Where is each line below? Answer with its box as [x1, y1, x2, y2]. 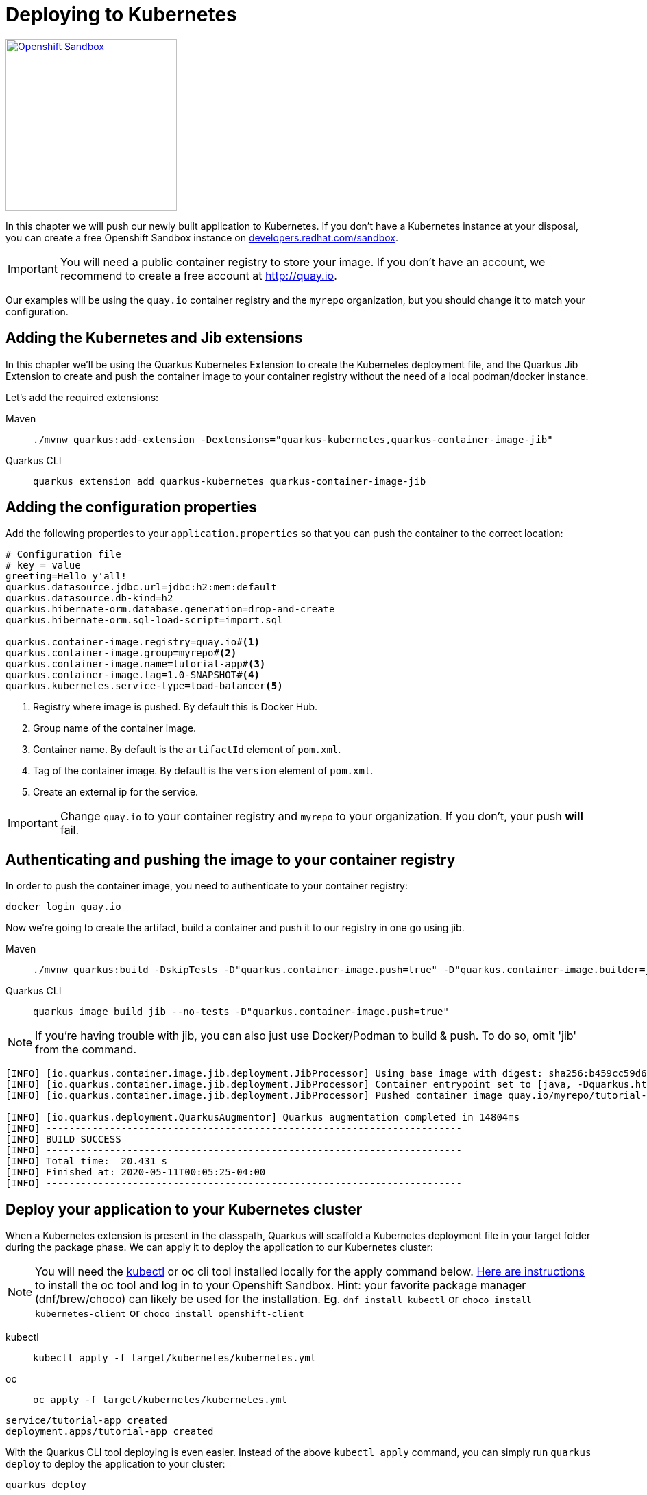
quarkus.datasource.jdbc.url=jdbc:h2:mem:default [5, 582, 278, 593]
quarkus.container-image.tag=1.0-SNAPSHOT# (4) [5, 669, 260, 681]
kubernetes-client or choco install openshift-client [35, 1306, 304, 1320]
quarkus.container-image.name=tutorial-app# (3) [5, 658, 266, 670]
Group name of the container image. [33, 722, 197, 734]
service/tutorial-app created [5, 1415, 168, 1426]
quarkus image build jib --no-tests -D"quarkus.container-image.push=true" [33, 1006, 449, 1018]
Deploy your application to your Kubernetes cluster [5, 1200, 363, 1218]
